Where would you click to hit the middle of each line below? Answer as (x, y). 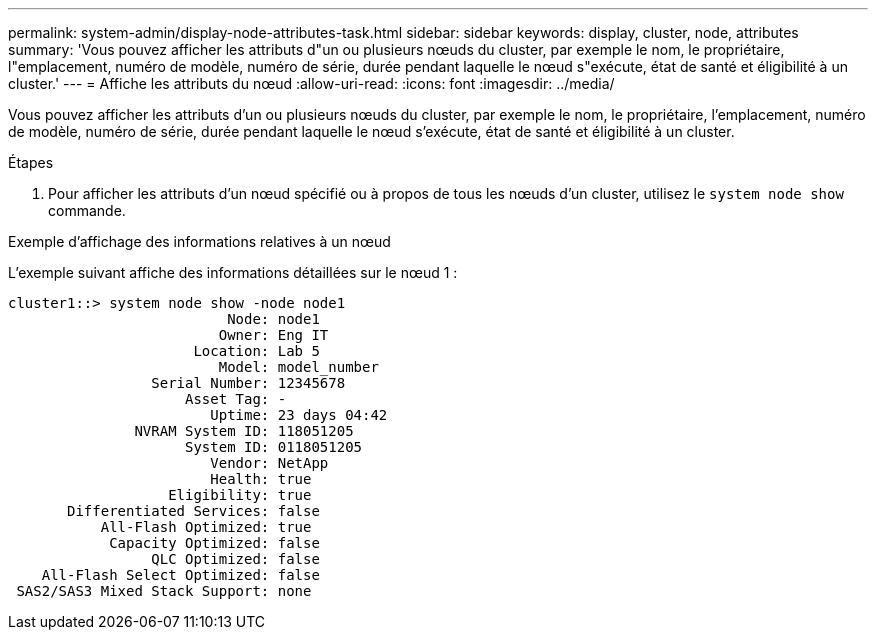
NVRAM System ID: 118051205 (244, 431)
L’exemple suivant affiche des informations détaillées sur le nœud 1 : (233, 272)
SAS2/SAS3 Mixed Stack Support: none (164, 591)
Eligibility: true (240, 495)
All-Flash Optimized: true (206, 527)
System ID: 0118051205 (274, 447)
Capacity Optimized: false (214, 543)
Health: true (261, 479)
